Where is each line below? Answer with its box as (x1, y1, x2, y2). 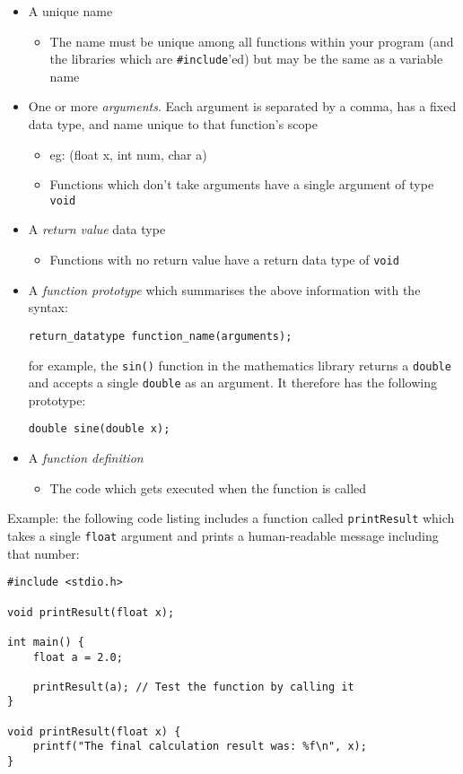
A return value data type (28, 220, 166, 239)
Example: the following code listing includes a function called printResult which (7, 509, 455, 527)
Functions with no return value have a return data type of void (49, 250, 399, 269)
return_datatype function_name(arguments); (28, 329, 293, 343)
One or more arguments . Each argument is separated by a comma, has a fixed (28, 97, 457, 116)
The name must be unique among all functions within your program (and (49, 31, 454, 50)
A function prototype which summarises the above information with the (28, 280, 421, 299)
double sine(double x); (28, 422, 170, 436)
